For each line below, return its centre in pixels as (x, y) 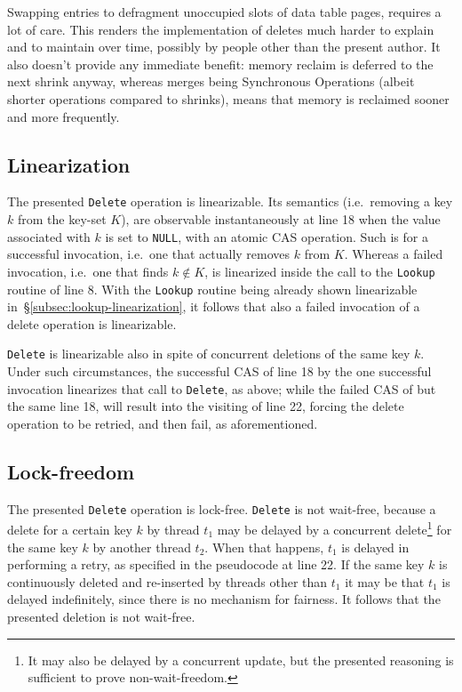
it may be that (385, 581)
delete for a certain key (70, 529)
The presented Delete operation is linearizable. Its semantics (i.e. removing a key (230, 201)
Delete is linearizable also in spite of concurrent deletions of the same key (209, 354)
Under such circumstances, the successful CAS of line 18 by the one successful (219, 371)
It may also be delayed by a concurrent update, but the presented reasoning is (241, 660)
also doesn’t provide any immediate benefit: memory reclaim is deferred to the (220, 64)
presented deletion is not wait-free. (101, 616)
